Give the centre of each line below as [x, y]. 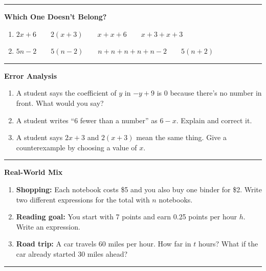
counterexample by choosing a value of [76, 147]
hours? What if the [228, 244]
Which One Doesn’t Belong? [56, 16]
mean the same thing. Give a [181, 137]
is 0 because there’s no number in [209, 93]
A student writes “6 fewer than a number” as [87, 120]
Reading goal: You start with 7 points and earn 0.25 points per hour [126, 217]
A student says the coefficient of [66, 93]
